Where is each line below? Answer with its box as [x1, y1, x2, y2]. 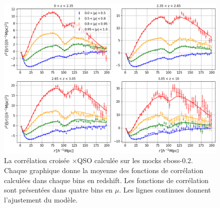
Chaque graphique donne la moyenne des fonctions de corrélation [4, 165, 203, 175]
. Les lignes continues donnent [119, 185, 211, 195]
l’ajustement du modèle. [4, 194, 78, 205]
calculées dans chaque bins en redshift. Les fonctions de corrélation [4, 175, 209, 185]
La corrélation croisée [4, 155, 70, 166]
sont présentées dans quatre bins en [4, 185, 113, 195]
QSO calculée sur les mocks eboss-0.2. [77, 155, 193, 166]
